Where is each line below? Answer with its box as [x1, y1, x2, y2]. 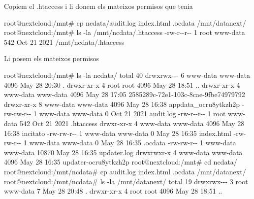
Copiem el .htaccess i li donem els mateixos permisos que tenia [4, 1, 193, 11]
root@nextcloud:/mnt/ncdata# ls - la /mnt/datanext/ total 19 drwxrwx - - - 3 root [4, 176, 248, 186]
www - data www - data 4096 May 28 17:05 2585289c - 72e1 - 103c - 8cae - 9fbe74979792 [4, 89, 245, 99]
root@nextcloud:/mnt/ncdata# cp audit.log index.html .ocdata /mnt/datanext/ [4, 166, 246, 176]
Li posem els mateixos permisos [4, 53, 99, 64]
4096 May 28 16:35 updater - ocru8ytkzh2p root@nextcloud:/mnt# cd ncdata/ [4, 157, 237, 167]
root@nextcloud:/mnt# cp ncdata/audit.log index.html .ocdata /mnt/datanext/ [4, 17, 246, 28]
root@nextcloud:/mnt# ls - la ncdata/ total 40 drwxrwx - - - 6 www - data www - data [4, 69, 250, 80]
